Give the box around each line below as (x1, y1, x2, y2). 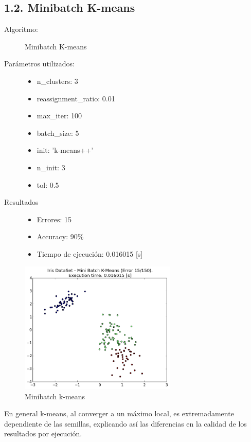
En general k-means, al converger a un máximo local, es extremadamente (4, 408, 234, 419)
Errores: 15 (37, 214, 72, 224)
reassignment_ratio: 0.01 (37, 93, 115, 103)
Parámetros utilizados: (4, 58, 75, 69)
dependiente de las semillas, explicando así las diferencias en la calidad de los (4, 418, 247, 429)
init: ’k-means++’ (37, 145, 94, 155)
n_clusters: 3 (37, 75, 78, 86)
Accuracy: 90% (37, 231, 84, 242)
